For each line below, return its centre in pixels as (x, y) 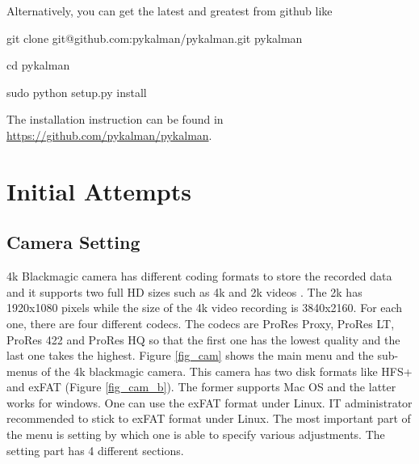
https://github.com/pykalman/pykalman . (109, 135)
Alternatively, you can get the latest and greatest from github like (170, 11)
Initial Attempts (99, 190)
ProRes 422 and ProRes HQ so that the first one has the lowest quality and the (203, 339)
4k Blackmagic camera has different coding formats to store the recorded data (199, 276)
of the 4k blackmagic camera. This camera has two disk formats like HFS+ (227, 371)
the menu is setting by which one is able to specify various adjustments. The (196, 434)
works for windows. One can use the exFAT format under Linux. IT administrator (209, 402)
